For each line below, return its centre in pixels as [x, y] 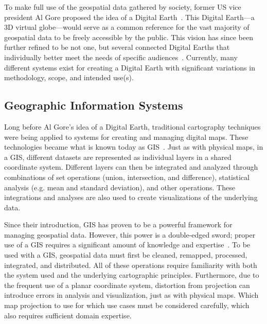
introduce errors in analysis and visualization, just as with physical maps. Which [131, 295]
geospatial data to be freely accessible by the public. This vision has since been [129, 37]
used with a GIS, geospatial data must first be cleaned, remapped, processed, [126, 255]
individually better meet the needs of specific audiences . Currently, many [121, 57]
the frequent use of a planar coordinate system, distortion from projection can [127, 285]
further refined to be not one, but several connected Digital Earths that [117, 47]
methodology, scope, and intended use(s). [69, 77]
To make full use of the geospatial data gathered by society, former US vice [123, 7]
